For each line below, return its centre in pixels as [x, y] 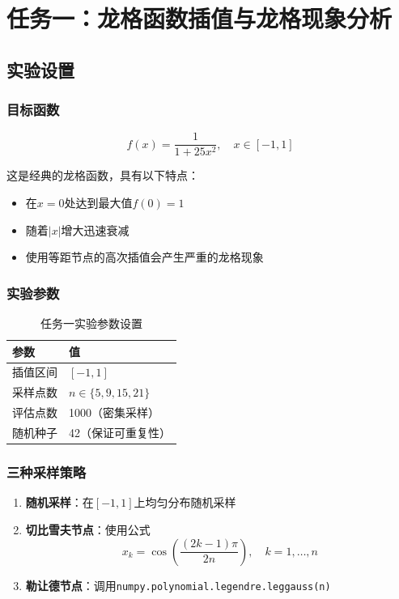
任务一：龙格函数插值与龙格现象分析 [199, 18]
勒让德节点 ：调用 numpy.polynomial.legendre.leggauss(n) [178, 585]
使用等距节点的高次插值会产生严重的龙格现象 [144, 257]
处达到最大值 [98, 203]
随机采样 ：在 [59, 502]
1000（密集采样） [114, 412]
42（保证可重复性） [120, 432]
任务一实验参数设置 [91, 323]
